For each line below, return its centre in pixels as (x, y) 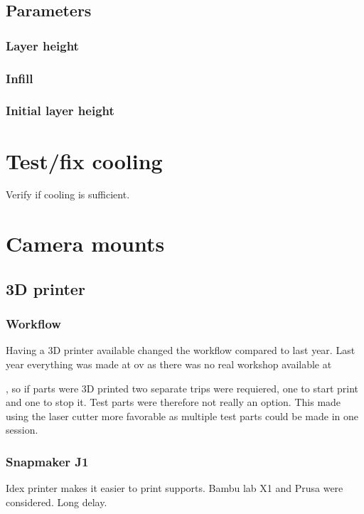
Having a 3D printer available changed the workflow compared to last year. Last (181, 350)
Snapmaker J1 (47, 461)
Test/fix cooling (84, 160)
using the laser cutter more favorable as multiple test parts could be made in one (182, 416)
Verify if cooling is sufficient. (68, 194)
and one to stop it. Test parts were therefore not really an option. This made (173, 402)
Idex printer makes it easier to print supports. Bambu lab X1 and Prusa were (175, 488)
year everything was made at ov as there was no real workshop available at (169, 364)
